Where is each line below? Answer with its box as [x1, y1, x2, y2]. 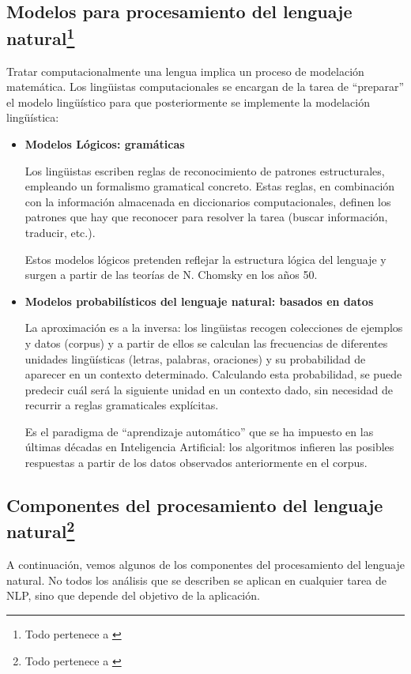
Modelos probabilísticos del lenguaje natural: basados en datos [25, 292, 374, 309]
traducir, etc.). [25, 224, 96, 240]
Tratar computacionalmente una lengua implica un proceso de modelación [6, 62, 364, 79]
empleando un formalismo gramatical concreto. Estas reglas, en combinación [25, 178, 395, 194]
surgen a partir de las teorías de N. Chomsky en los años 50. [25, 266, 318, 283]
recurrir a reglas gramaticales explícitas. [25, 397, 219, 413]
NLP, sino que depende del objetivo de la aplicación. [6, 587, 260, 604]
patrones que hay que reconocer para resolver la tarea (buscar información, [25, 209, 388, 225]
